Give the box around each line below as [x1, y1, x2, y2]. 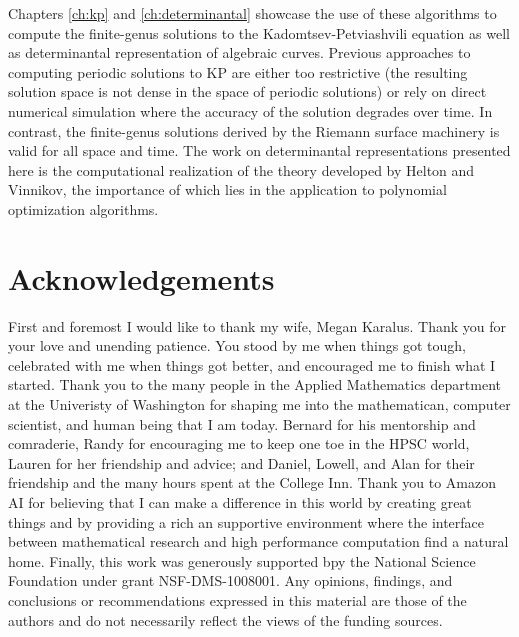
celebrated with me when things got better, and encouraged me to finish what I [8, 354, 496, 375]
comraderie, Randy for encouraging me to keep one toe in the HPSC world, [8, 433, 470, 454]
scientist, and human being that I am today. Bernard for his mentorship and [8, 413, 476, 434]
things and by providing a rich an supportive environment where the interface [8, 511, 485, 532]
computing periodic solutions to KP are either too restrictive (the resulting [8, 61, 468, 82]
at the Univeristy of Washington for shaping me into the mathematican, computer [8, 394, 511, 415]
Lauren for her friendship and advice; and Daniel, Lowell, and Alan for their [8, 452, 475, 473]
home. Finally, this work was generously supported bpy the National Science [8, 550, 476, 571]
